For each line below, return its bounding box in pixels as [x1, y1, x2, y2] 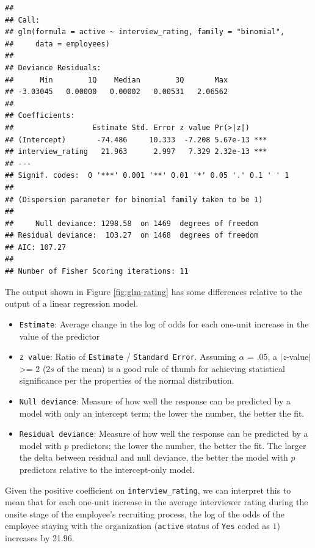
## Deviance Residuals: [5, 63, 101, 72]
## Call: [5, 15, 40, 24]
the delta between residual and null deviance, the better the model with [19, 451, 288, 464]
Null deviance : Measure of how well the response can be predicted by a [19, 394, 291, 407]
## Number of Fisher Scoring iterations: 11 [5, 267, 189, 276]
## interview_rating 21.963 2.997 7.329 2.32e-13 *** [5, 147, 267, 156]
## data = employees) [5, 39, 110, 48]
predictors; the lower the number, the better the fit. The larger [71, 439, 306, 451]
